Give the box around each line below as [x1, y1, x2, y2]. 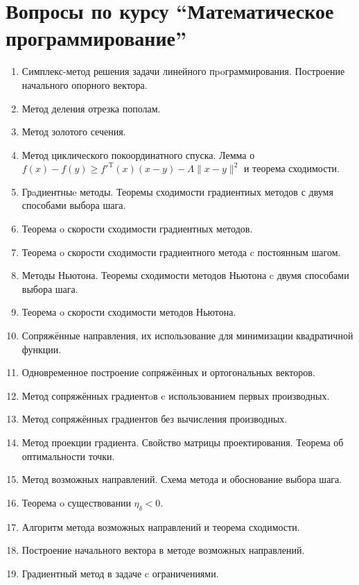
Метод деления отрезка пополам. [21, 101, 161, 115]
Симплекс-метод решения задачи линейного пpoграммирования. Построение [21, 64, 345, 78]
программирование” [6, 24, 186, 52]
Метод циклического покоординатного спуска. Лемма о [21, 147, 255, 162]
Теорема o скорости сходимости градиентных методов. [21, 221, 253, 236]
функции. [21, 341, 62, 356]
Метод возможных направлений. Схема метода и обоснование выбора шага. [21, 472, 342, 486]
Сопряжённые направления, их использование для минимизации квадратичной [21, 328, 353, 343]
